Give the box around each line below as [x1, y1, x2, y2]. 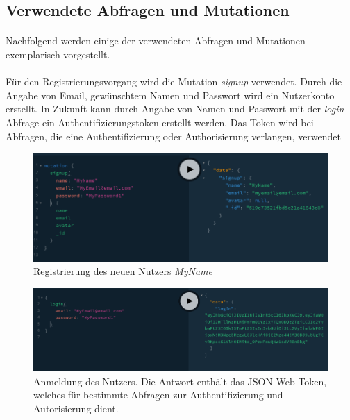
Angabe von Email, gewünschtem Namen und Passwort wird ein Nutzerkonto [6, 87, 335, 102]
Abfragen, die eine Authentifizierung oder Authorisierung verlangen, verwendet [6, 128, 342, 143]
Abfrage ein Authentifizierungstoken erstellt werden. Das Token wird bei [6, 115, 314, 129]
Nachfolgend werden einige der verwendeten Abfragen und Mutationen [6, 33, 306, 48]
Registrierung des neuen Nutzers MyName [33, 264, 212, 278]
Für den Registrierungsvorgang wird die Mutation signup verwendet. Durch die [6, 74, 342, 89]
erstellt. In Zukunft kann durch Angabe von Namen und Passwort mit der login [6, 101, 344, 116]
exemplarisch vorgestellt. [6, 47, 110, 61]
